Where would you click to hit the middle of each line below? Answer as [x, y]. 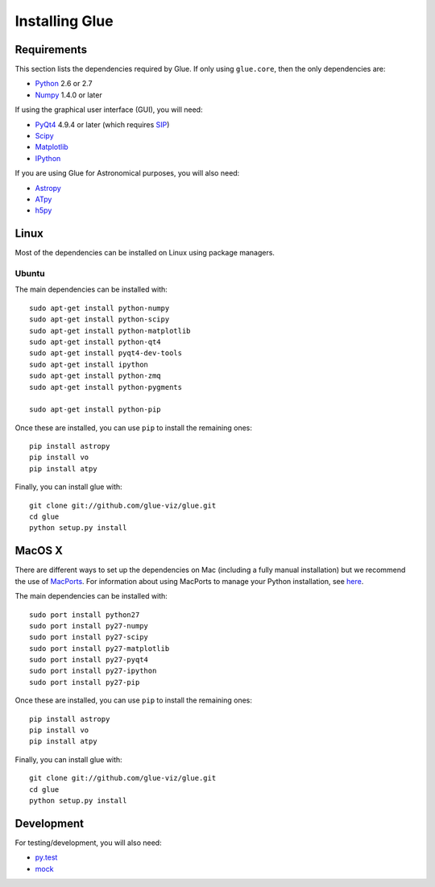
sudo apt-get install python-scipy [99, 319]
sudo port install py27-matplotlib [99, 648]
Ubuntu [30, 274]
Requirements [51, 50]
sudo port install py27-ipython [93, 671]
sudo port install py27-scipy [89, 637]
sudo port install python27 [85, 615]
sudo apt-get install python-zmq [95, 376]
